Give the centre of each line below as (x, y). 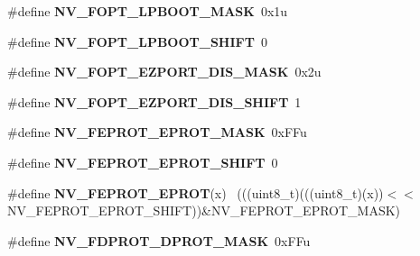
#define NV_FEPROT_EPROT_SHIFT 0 (143, 162)
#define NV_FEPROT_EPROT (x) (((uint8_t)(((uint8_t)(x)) (196, 192)
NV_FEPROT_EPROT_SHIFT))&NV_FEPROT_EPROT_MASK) (204, 210)
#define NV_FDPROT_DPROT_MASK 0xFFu (159, 240)
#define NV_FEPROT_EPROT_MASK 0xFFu (157, 132)
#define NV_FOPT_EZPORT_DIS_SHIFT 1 (154, 101)
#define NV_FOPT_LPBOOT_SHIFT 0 (137, 41)
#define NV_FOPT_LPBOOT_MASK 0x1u (148, 11)
